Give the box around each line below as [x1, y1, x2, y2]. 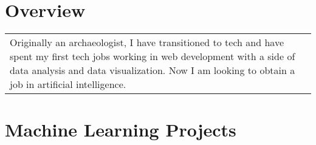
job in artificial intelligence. [10, 77, 126, 92]
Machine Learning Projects [5, 117, 236, 142]
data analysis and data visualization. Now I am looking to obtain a [10, 63, 295, 78]
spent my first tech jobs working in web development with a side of [10, 49, 295, 64]
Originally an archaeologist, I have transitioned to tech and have [10, 35, 284, 50]
